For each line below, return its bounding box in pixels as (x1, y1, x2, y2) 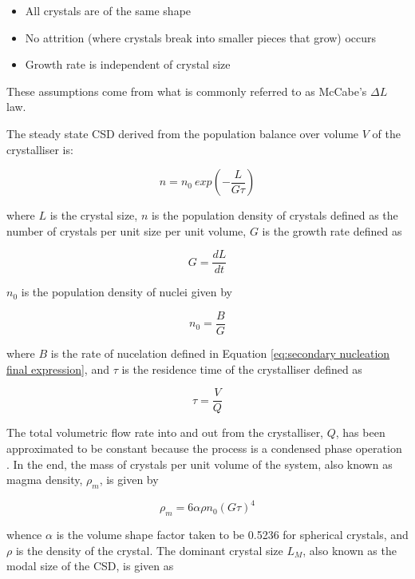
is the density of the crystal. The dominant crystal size (15, 541, 283, 558)
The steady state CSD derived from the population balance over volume (6, 125, 359, 141)
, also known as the (302, 541, 397, 558)
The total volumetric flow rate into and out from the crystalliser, (6, 424, 324, 441)
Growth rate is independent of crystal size (25, 56, 231, 73)
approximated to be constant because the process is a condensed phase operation (6, 439, 402, 456)
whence (6, 526, 42, 543)
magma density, (6, 471, 83, 488)
